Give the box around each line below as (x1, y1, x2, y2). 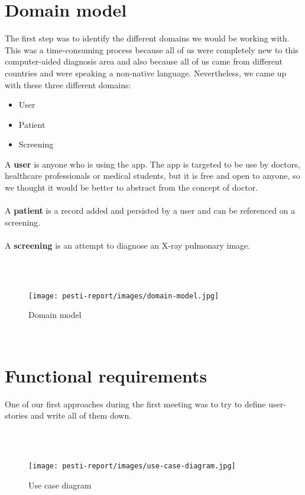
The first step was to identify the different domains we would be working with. (5, 32, 290, 44)
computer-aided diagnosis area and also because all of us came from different (5, 55, 283, 67)
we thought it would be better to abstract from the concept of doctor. (5, 181, 258, 194)
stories (5, 409, 28, 422)
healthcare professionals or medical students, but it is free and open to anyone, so (5, 169, 300, 182)
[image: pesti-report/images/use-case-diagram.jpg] (28, 462, 236, 471)
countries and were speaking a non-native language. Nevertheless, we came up (5, 66, 287, 79)
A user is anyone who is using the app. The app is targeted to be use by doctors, (5, 157, 300, 170)
